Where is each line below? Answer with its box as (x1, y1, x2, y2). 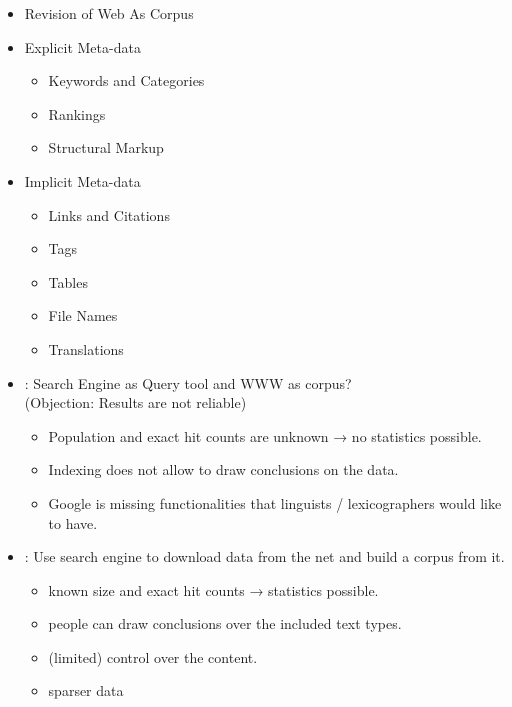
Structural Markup (48, 137, 164, 158)
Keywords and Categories (48, 70, 205, 91)
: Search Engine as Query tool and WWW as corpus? (24, 372, 352, 393)
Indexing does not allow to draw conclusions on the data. (48, 459, 399, 480)
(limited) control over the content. (48, 646, 258, 667)
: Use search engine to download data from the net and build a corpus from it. (24, 546, 505, 567)
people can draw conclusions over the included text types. (48, 613, 402, 634)
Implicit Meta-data (24, 170, 141, 191)
